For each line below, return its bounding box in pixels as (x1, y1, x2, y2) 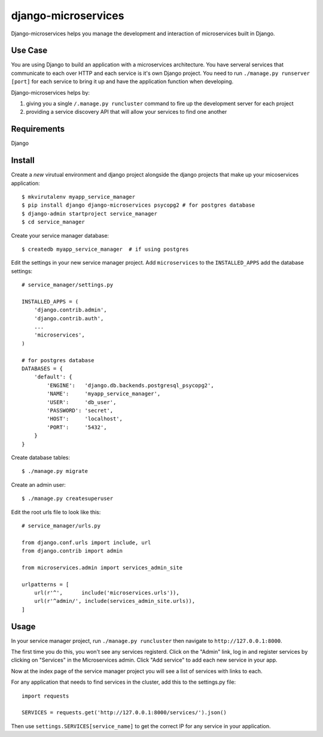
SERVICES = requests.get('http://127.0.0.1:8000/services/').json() (22, 709, 227, 716)
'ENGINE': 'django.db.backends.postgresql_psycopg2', (47, 382, 215, 389)
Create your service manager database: (11, 232, 109, 239)
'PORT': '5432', (47, 424, 107, 430)
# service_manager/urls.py (22, 522, 101, 529)
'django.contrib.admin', (33, 307, 107, 314)
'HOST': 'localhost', (47, 415, 123, 422)
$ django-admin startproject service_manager (22, 210, 158, 217)
